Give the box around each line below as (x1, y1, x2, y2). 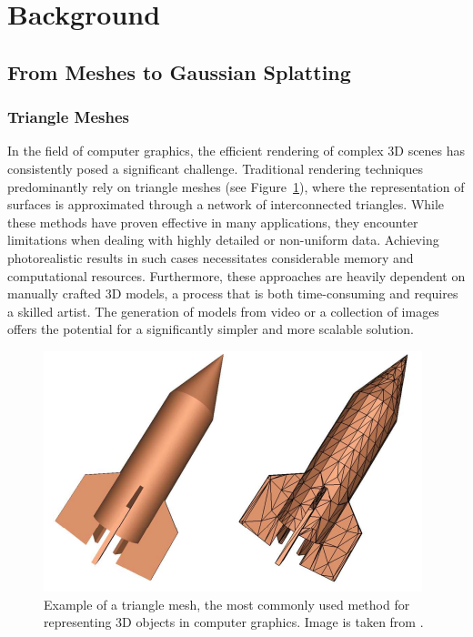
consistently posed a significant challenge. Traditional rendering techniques (7, 158, 424, 177)
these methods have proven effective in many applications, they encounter (7, 212, 418, 231)
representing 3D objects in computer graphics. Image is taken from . (44, 612, 424, 632)
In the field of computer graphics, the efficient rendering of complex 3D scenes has (7, 141, 466, 160)
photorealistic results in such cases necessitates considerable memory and (7, 248, 414, 267)
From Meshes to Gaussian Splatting (7, 57, 351, 86)
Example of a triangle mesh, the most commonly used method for (44, 594, 410, 613)
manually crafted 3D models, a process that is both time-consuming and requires (7, 284, 458, 303)
